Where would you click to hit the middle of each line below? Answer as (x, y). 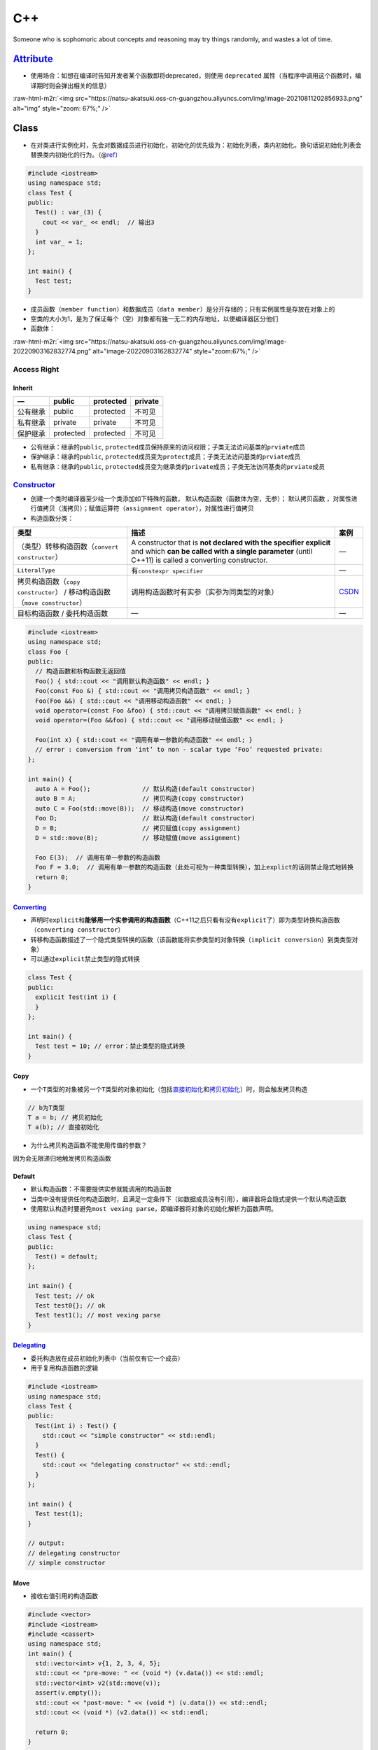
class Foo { (48, 652)
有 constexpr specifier (167, 570)
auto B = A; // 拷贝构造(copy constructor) (140, 799)
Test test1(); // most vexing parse (98, 1315)
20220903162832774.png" (52, 351)
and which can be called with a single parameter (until (222, 552)
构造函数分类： (52, 518)
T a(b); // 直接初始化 (63, 1127)
